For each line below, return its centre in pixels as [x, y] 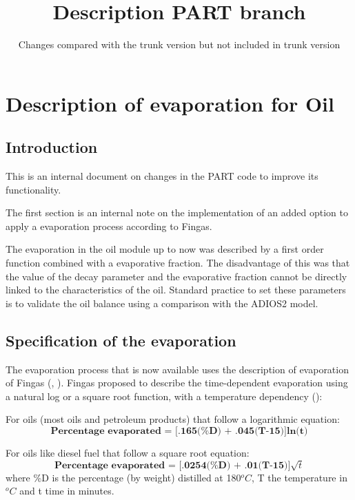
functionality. [33, 189]
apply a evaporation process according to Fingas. [109, 226]
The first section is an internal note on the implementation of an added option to [177, 212]
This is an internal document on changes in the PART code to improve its [162, 176]
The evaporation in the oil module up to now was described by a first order [165, 249]
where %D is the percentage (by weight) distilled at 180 [123, 477]
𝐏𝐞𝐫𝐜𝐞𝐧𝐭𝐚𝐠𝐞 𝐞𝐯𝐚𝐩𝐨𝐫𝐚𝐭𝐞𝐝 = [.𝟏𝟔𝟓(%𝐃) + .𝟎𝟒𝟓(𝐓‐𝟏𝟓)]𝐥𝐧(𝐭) [179, 431]
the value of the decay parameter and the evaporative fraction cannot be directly [176, 276]
